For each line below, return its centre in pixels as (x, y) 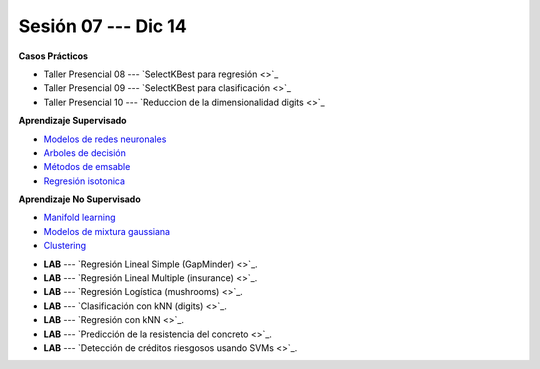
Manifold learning (79, 217)
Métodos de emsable (87, 167)
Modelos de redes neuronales (105, 139)
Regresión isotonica (84, 181)
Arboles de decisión (85, 152)
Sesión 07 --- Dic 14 (102, 26)
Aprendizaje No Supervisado (80, 199)
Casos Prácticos (53, 56)
